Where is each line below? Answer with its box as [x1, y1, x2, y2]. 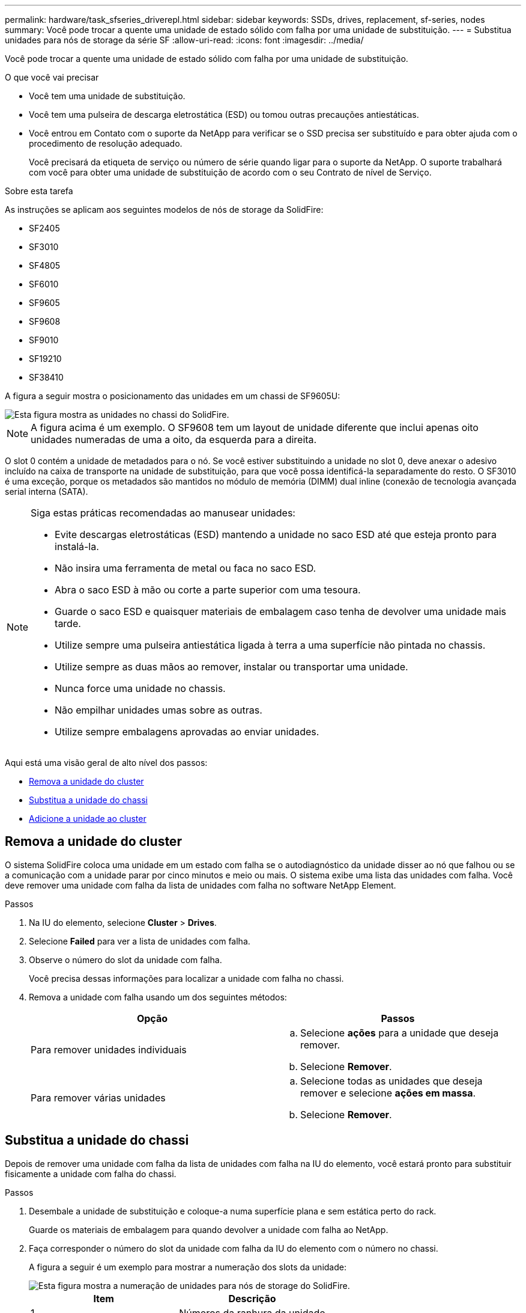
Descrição [228, 1292, 276, 1305]
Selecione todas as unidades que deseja [300, 1074, 483, 1087]
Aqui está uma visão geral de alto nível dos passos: [5, 757, 208, 768]
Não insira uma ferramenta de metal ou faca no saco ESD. [55, 562, 316, 574]
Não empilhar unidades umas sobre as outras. [55, 704, 262, 716]
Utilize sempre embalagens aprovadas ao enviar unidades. [55, 726, 319, 738]
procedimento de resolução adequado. [29, 138, 183, 148]
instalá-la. [55, 540, 99, 552]
